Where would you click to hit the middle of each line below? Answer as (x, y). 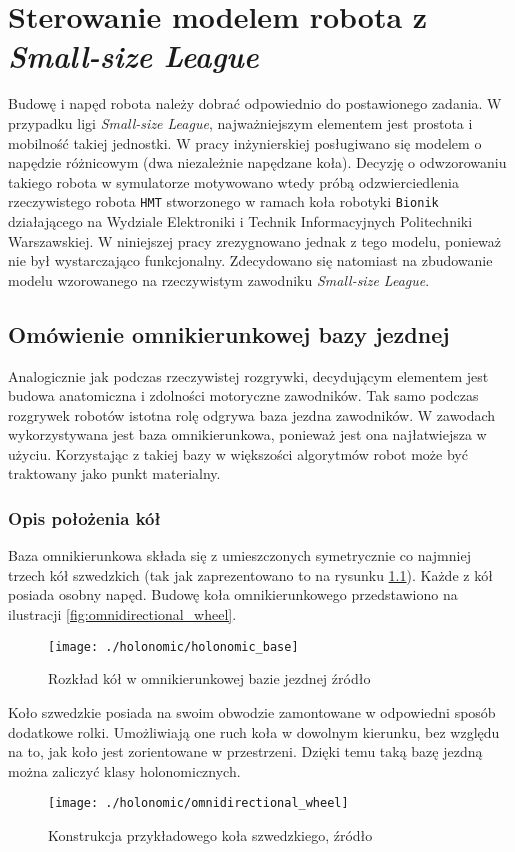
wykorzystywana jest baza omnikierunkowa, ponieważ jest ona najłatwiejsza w (247, 434)
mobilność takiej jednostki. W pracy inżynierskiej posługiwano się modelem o (245, 142)
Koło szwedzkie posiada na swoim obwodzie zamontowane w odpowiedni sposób (252, 711)
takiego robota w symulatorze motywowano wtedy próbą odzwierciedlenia (233, 181)
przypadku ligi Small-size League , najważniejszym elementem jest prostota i (240, 122)
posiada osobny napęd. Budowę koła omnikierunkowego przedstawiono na (233, 594)
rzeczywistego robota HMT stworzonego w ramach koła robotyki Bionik (223, 201)
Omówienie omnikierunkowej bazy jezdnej (229, 333)
